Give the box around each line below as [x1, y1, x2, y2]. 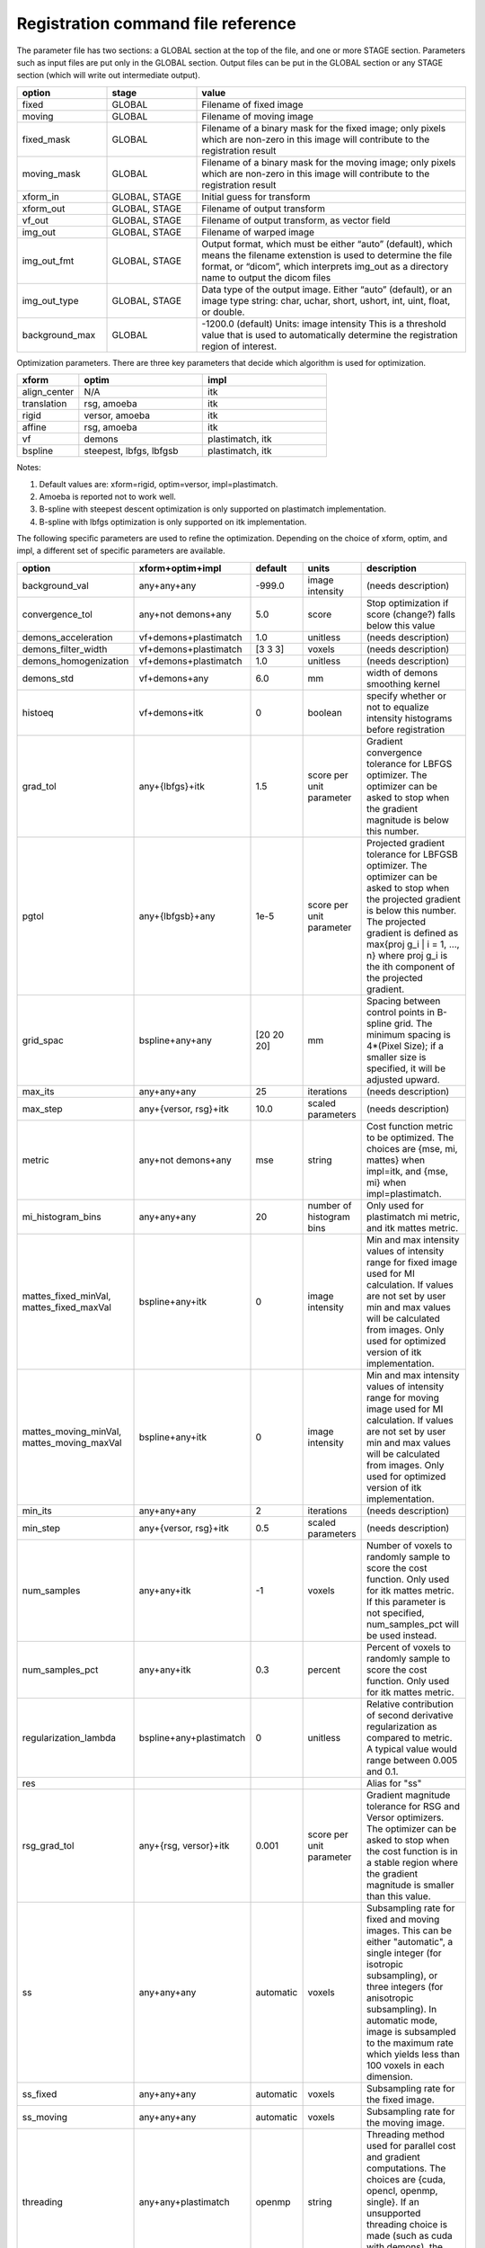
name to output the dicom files [201, 271, 331, 283]
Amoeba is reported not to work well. [39, 491, 177, 502]
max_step [22, 1102, 63, 1115]
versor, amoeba [84, 409, 150, 422]
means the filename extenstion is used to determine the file [201, 248, 453, 261]
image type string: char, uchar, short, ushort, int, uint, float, [201, 294, 451, 307]
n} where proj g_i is [366, 949, 448, 961]
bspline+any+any [138, 1034, 213, 1047]
